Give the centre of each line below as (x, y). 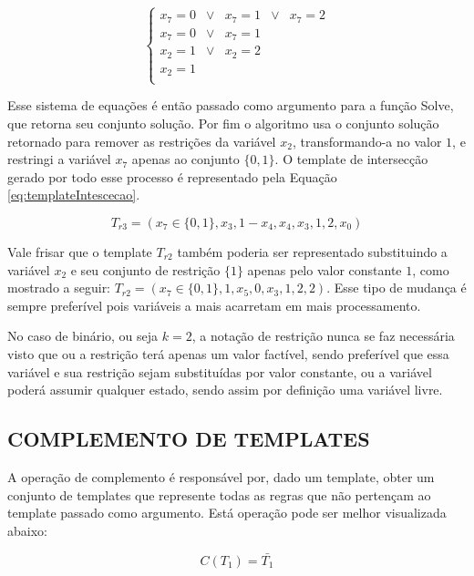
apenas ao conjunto (185, 159)
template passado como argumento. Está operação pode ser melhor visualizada (227, 513)
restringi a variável (59, 159)
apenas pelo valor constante (325, 269)
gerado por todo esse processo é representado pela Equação (172, 176)
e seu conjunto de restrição (145, 269)
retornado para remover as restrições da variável (142, 141)
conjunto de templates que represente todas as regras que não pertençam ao (219, 494)
